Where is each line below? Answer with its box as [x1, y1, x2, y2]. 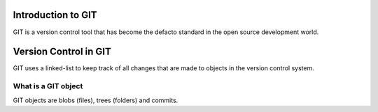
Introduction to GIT [13, 9, 97, 21]
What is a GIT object [13, 81, 83, 91]
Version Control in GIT [13, 46, 112, 58]
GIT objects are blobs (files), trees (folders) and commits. [13, 96, 178, 104]
